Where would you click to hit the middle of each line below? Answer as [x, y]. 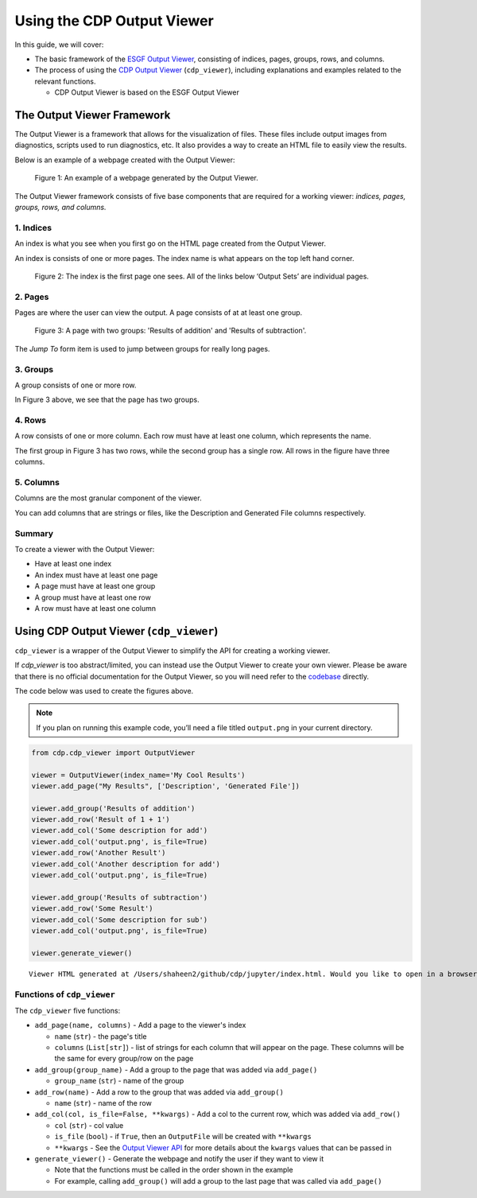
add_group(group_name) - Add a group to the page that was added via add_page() [176, 1069]
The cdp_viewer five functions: [68, 1010]
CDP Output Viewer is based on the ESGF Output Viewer [147, 92]
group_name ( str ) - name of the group [119, 1081]
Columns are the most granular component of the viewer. [108, 498]
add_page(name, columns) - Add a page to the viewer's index [140, 1025]
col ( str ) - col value [89, 1125]
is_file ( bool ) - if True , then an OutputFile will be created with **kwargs [183, 1137]
